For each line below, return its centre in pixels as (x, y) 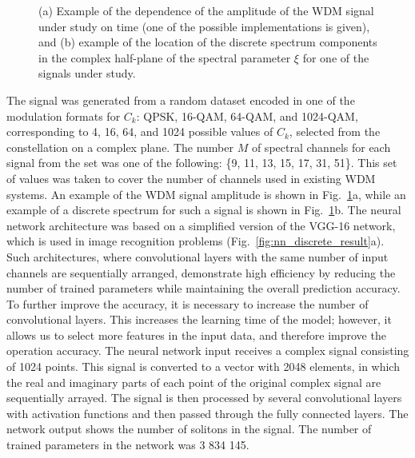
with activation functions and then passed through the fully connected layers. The (207, 413)
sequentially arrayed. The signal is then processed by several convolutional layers (204, 398)
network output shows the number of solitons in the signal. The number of (189, 429)
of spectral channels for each (321, 147)
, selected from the (335, 131)
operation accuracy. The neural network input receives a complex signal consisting (208, 350)
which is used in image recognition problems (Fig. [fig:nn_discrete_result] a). (196, 241)
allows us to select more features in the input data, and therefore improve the (196, 335)
